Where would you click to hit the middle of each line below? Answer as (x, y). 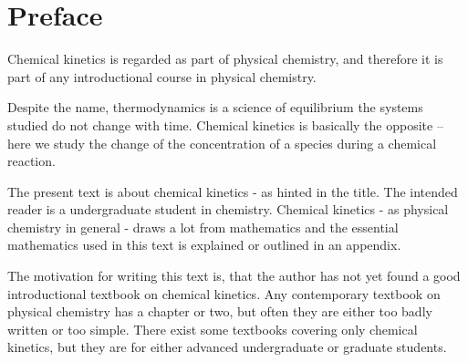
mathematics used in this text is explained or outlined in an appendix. (204, 245)
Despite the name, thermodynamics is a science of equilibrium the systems (215, 107)
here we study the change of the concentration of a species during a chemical (222, 143)
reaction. (31, 161)
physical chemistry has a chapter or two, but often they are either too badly (220, 311)
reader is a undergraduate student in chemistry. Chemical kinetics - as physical (228, 209)
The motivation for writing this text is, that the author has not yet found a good (234, 276)
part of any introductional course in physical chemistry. (162, 76)
